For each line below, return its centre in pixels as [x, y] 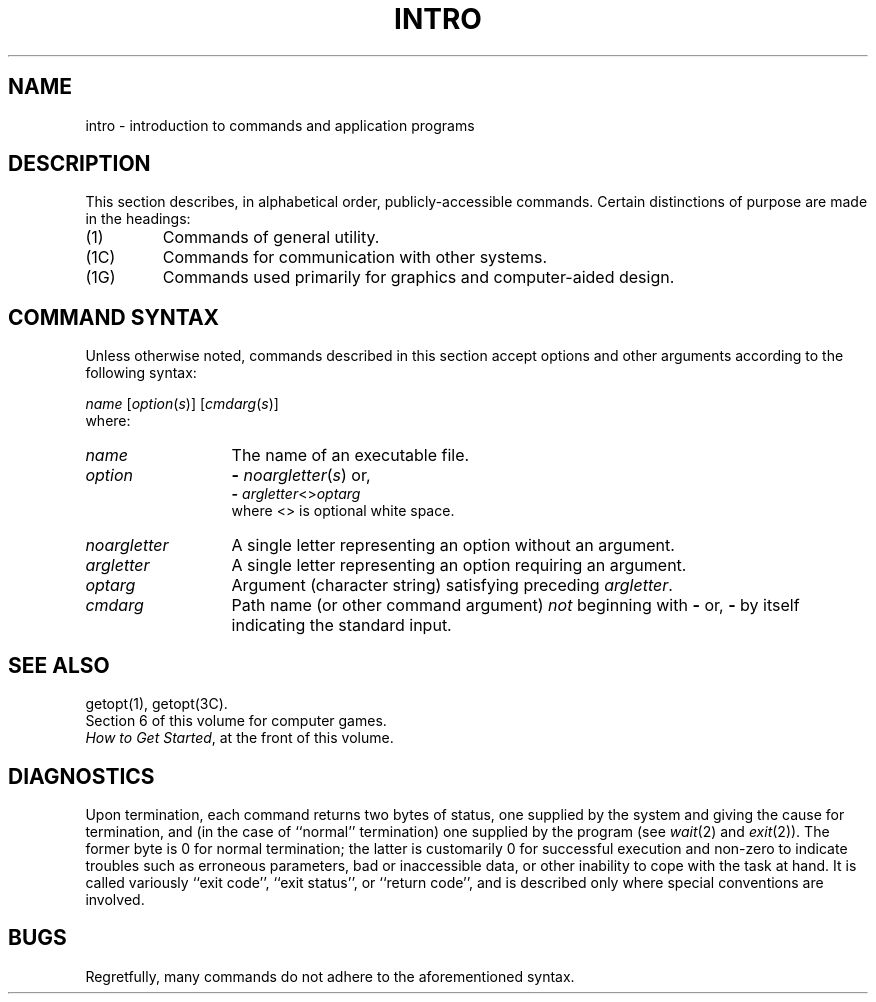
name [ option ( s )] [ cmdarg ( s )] [182, 404]
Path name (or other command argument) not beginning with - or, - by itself [515, 605]
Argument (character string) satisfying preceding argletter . [452, 585]
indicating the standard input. [341, 625]
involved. [115, 899]
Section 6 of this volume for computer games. [236, 721]
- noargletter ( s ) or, [301, 475]
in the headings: [138, 219]
